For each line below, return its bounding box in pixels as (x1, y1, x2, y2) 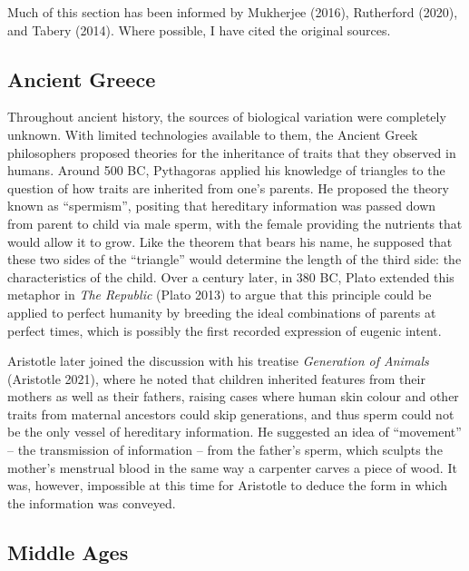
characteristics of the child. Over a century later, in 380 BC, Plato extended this (7, 267, 454, 286)
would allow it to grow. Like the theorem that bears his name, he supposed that (7, 231, 453, 251)
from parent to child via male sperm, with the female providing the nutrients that (7, 213, 463, 232)
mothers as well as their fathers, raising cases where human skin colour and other (7, 387, 459, 406)
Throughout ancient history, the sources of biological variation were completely (7, 107, 446, 126)
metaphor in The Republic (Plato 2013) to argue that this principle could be (7, 285, 432, 304)
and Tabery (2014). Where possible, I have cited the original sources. (7, 20, 391, 39)
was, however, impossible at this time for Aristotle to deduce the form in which (7, 476, 448, 495)
